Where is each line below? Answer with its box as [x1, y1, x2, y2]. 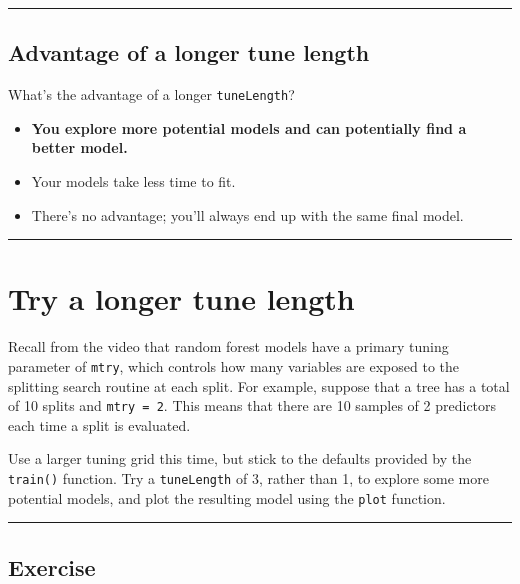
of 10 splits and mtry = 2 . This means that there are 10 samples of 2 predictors [8, 395, 497, 416]
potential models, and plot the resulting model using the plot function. [8, 487, 446, 508]
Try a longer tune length [8, 278, 355, 319]
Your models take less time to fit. [31, 171, 236, 192]
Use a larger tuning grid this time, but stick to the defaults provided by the [8, 448, 472, 469]
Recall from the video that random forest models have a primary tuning [8, 336, 449, 357]
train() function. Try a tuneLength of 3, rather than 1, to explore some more [8, 468, 489, 489]
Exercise [8, 551, 96, 582]
